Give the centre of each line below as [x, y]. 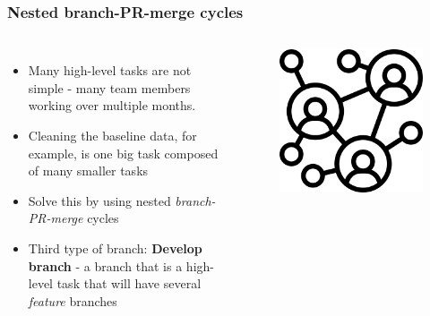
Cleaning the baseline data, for [112, 135]
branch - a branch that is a [105, 265]
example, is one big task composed [123, 153]
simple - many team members [109, 87]
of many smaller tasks [88, 171]
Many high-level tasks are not [110, 70]
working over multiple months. [112, 105]
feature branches [73, 300]
